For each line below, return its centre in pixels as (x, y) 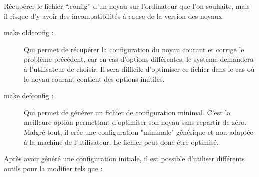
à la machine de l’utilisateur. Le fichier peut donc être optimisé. (121, 142)
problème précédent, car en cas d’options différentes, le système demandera (139, 59)
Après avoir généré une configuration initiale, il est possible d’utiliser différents (124, 159)
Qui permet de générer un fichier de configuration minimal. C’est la (127, 112)
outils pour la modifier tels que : (53, 168)
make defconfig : (29, 96)
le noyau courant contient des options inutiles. (94, 79)
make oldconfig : (29, 33)
